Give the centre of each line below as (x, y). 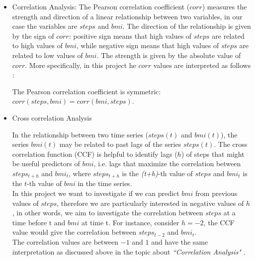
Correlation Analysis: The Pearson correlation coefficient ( (101, 6)
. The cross (231, 144)
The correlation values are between (65, 241)
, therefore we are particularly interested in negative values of (150, 203)
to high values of (37, 45)
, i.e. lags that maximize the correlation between (167, 163)
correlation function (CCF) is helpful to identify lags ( (95, 154)
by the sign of (33, 35)
